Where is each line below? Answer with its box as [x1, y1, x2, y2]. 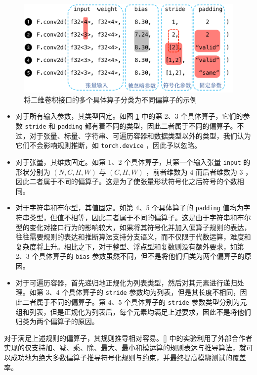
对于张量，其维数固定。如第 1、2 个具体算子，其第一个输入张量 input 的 [15, 156, 251, 167]
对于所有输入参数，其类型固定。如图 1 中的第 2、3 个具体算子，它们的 [15, 111, 243, 121]
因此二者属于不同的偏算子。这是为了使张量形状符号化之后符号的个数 [15, 176, 237, 187]
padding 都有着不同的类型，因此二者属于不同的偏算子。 [57, 121, 237, 131]
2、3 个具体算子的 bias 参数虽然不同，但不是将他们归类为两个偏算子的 [15, 251, 245, 261]
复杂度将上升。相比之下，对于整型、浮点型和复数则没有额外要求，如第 [15, 241, 244, 251]
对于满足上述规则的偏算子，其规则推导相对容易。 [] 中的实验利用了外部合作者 [4, 332, 253, 343]
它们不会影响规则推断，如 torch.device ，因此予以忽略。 [15, 140, 202, 150]
